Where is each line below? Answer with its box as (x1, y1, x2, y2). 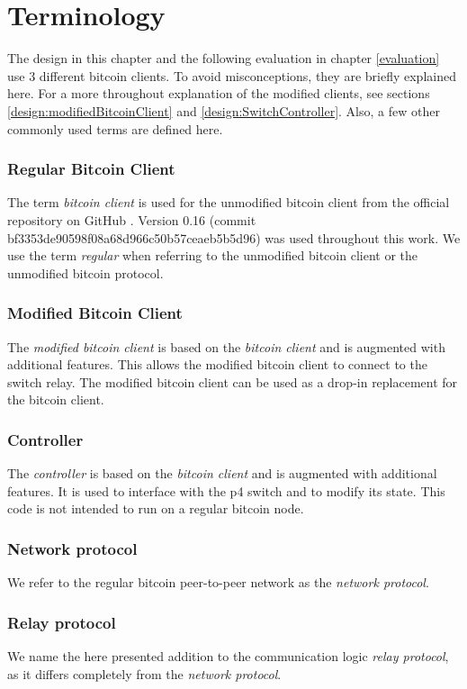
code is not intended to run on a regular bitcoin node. (7, 499, 304, 518)
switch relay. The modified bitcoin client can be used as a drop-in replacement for (7, 372, 458, 391)
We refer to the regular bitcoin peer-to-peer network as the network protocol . (7, 573, 429, 592)
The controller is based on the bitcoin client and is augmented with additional (7, 464, 437, 483)
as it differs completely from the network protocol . (7, 664, 282, 683)
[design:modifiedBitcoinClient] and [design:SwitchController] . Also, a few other (7, 101, 440, 120)
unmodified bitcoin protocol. (7, 263, 164, 282)
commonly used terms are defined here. (7, 119, 223, 138)
